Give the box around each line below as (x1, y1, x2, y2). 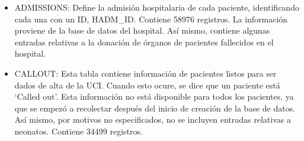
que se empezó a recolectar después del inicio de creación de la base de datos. (14, 101, 296, 114)
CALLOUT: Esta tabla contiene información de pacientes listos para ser (14, 67, 277, 79)
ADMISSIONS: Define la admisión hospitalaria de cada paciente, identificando (14, 1, 299, 13)
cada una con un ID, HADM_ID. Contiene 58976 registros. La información (14, 12, 288, 25)
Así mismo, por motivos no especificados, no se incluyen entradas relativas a (14, 113, 291, 126)
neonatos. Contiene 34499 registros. (14, 124, 143, 137)
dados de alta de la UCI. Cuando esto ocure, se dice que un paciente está (14, 78, 280, 91)
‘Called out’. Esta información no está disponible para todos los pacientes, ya (14, 90, 294, 103)
